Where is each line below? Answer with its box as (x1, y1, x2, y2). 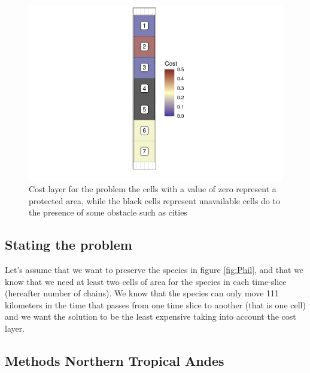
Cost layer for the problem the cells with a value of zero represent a (29, 183, 276, 195)
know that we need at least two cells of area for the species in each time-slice (5, 275, 287, 287)
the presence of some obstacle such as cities (29, 206, 187, 219)
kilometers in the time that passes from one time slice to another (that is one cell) (5, 298, 306, 311)
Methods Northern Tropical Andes (5, 351, 224, 370)
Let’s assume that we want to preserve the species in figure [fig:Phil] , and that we (5, 263, 304, 276)
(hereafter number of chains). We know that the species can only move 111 (5, 287, 279, 299)
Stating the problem (5, 235, 132, 254)
